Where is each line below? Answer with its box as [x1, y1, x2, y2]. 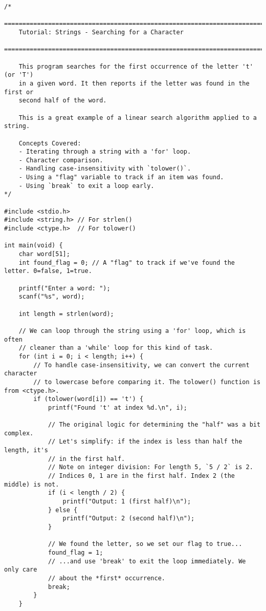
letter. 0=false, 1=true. [4, 267, 92, 275]
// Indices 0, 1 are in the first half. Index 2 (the [48, 472, 235, 480]
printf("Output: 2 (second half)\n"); [62, 515, 195, 522]
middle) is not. [4, 480, 59, 488]
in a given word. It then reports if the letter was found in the [18, 79, 250, 87]
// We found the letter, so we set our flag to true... [48, 540, 242, 548]
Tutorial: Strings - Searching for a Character [18, 28, 184, 36]
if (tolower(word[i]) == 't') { [33, 395, 144, 403]
